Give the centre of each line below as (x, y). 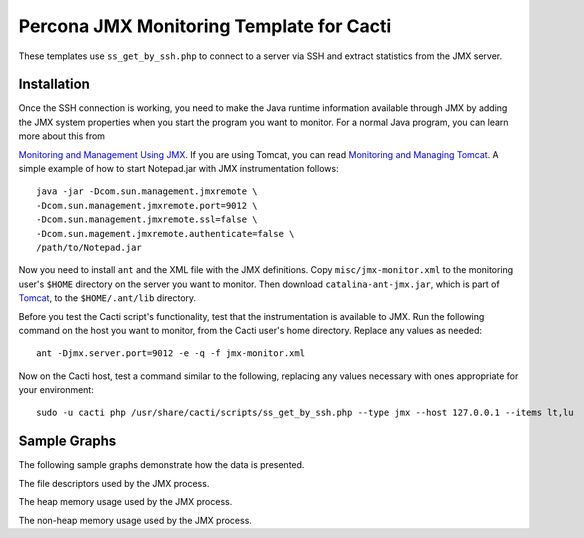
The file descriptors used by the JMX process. (114, 483)
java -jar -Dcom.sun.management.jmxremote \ (147, 191)
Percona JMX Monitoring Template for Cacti (205, 26)
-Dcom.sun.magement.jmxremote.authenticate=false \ (165, 233)
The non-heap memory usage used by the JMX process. (135, 520)
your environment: (56, 390)
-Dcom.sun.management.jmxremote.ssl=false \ (147, 219)
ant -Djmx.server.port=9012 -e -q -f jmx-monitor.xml (170, 353)
